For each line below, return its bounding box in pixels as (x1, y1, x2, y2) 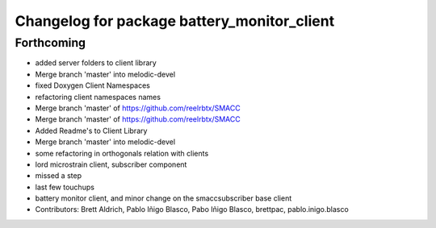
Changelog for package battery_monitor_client (15, 12, 335, 30)
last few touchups (35, 182, 94, 192)
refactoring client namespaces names (35, 92, 161, 102)
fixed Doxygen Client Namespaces (35, 81, 151, 90)
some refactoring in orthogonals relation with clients (35, 148, 209, 158)
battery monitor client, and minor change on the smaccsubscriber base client (35, 193, 292, 203)
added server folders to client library (35, 58, 157, 68)
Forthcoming (15, 35, 86, 50)
